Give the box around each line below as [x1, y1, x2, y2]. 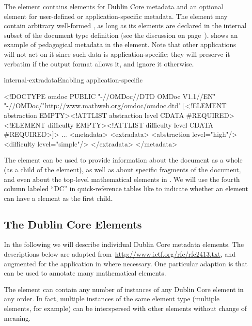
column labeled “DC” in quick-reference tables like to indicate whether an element [4, 183, 248, 194]
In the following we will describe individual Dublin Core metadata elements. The [4, 239, 244, 249]
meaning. [4, 312, 31, 323]
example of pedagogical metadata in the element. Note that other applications [4, 39, 236, 49]
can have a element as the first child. [4, 193, 113, 203]
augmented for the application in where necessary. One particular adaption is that [4, 258, 248, 268]
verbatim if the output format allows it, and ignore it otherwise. [4, 58, 194, 68]
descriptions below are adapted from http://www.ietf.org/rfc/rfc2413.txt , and [4, 249, 236, 259]
